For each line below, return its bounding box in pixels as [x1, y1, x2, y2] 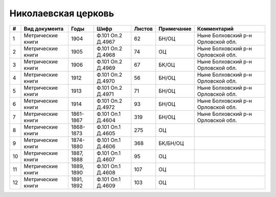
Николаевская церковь [9, 8, 114, 19]
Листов [133, 25, 153, 32]
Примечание [158, 25, 192, 32]
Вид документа [24, 25, 64, 32]
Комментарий [197, 25, 234, 32]
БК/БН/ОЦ [158, 139, 184, 146]
